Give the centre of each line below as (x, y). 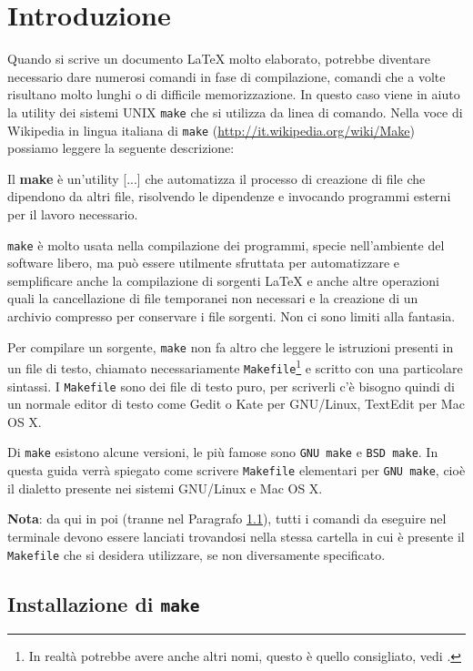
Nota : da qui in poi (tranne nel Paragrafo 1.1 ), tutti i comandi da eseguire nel (227, 518)
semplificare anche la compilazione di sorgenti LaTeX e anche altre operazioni (223, 280)
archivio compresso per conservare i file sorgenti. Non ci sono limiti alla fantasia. (231, 316)
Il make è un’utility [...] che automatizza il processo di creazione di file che (216, 178)
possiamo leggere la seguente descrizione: (121, 148)
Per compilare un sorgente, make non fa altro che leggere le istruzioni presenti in (231, 346)
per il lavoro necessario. (73, 214)
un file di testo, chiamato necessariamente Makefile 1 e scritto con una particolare (235, 366)
